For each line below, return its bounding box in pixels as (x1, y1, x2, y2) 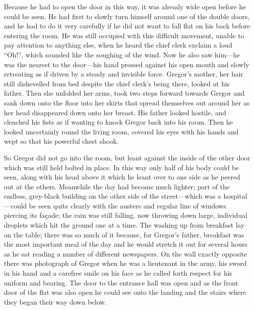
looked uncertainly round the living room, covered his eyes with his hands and (4, 126, 239, 136)
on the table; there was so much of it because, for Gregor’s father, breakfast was (4, 229, 244, 239)
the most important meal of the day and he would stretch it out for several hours (4, 239, 248, 249)
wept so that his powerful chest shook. (4, 136, 119, 146)
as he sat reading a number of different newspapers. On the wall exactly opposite (4, 248, 247, 258)
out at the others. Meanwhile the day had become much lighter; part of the (4, 181, 230, 191)
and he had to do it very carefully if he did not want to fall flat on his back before (4, 21, 251, 31)
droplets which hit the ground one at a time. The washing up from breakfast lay (4, 220, 245, 230)
